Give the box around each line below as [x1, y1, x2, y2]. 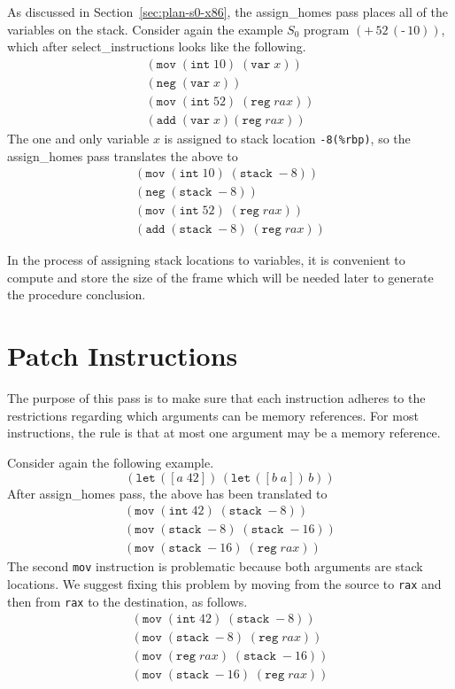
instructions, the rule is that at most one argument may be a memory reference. [7, 423, 441, 442]
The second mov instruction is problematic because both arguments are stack [7, 557, 423, 576]
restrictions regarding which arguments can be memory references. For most [7, 406, 419, 424]
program [304, 19, 350, 38]
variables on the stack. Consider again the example [7, 19, 283, 38]
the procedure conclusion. [7, 285, 146, 304]
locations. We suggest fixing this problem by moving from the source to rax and [7, 574, 442, 592]
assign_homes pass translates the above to [7, 146, 238, 165]
